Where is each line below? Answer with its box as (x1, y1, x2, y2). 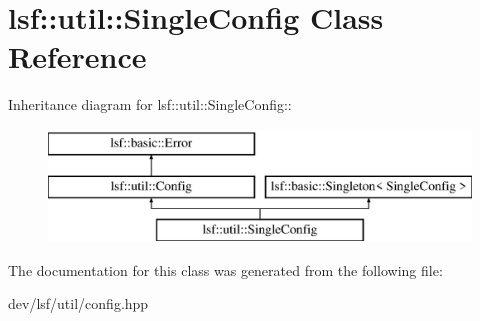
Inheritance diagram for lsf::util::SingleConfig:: (8, 94, 292, 115)
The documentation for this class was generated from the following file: (8, 259, 443, 280)
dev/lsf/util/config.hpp (8, 293, 149, 314)
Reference (8, 36, 147, 77)
